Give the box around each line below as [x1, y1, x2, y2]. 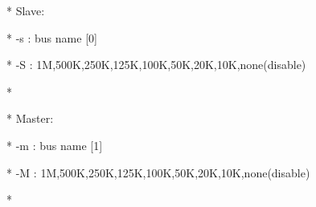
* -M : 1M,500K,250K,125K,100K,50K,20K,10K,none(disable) [6, 164, 310, 181]
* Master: [6, 110, 54, 127]
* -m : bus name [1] [6, 136, 103, 153]
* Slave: [6, 2, 45, 18]
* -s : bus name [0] [6, 29, 97, 46]
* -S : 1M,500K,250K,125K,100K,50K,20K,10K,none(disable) [6, 56, 306, 73]
